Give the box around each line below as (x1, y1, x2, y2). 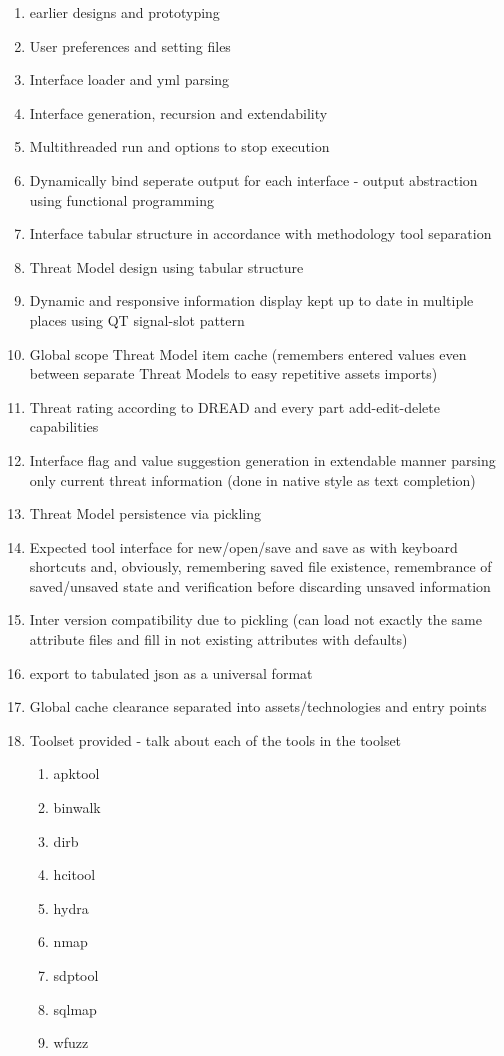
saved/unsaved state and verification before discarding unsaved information (29, 575, 491, 596)
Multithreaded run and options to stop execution (29, 136, 330, 157)
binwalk (53, 797, 101, 818)
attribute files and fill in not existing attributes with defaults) (29, 629, 408, 650)
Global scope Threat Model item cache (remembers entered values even (29, 343, 467, 364)
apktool (53, 763, 100, 784)
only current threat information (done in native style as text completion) (29, 469, 476, 490)
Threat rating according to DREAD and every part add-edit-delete (29, 396, 440, 417)
